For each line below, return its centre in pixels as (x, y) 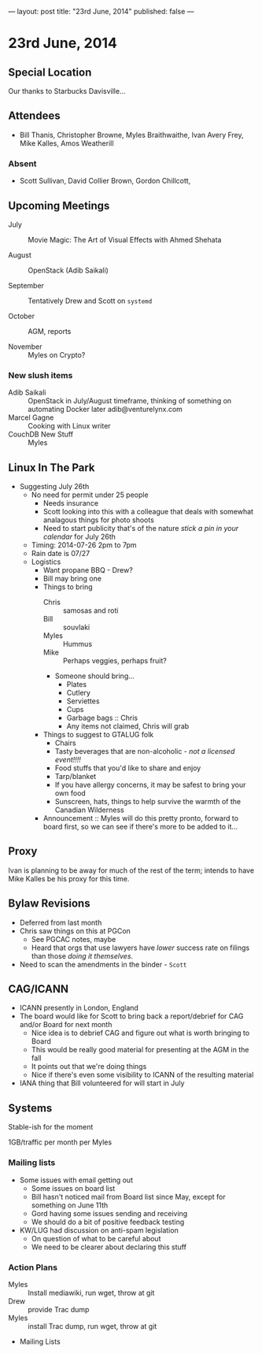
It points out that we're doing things (89, 1067)
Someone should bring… (95, 676)
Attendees (34, 116)
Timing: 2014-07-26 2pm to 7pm (84, 545)
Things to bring (68, 587)
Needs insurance (71, 503)
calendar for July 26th (79, 537)
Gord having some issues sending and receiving (109, 1213)
